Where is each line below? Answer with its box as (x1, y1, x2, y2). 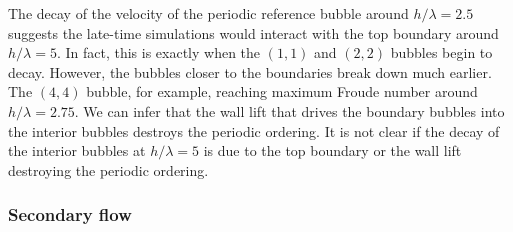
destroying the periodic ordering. (8, 159, 209, 180)
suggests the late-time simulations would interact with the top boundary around (8, 22, 499, 43)
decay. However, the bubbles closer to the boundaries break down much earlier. (8, 61, 492, 82)
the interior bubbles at (8, 140, 146, 161)
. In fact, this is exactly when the (56, 42, 261, 63)
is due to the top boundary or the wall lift (203, 140, 462, 161)
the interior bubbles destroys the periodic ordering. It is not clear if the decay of (8, 120, 500, 141)
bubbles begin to (390, 42, 493, 63)
